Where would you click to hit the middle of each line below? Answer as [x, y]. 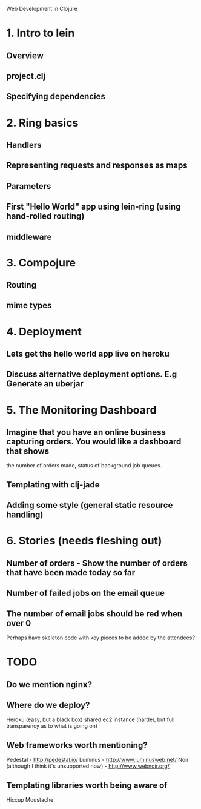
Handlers [24, 145]
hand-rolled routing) [45, 216]
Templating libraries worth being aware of [87, 785]
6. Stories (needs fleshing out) [84, 541]
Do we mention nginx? [49, 685]
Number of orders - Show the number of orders [97, 563]
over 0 [19, 623]
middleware [29, 236]
